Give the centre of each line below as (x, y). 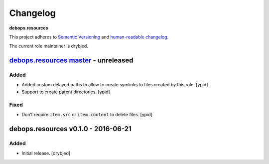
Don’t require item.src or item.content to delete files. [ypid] (87, 115)
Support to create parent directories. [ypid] (66, 92)
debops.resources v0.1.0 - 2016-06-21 (70, 129)
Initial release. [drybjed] (46, 153)
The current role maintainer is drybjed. (49, 46)
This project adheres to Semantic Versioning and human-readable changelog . (89, 37)
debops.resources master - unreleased (71, 61)
